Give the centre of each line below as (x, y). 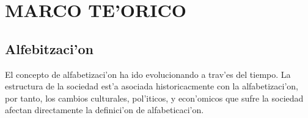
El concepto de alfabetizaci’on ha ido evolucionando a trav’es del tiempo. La (148, 74)
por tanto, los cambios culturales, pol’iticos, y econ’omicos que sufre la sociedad (154, 98)
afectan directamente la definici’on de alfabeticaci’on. (105, 110)
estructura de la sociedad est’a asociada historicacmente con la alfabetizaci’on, (152, 86)
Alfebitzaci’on (49, 48)
